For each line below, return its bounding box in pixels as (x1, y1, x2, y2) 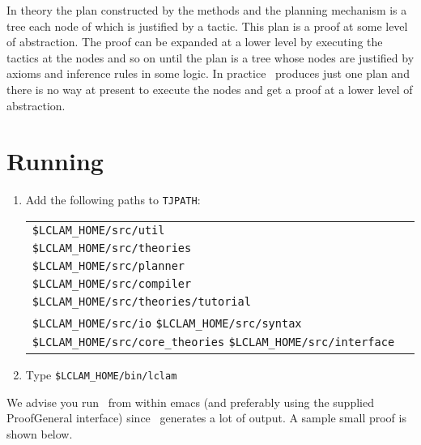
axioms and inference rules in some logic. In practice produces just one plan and (6, 65, 410, 82)
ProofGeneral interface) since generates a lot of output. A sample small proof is (6, 409, 406, 426)
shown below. (6, 425, 73, 442)
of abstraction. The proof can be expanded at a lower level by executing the (6, 33, 383, 50)
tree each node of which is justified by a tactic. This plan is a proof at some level (6, 17, 408, 34)
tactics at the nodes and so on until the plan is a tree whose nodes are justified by (6, 49, 415, 66)
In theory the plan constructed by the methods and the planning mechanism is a (6, 2, 407, 18)
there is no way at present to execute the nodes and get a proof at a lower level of (6, 80, 413, 97)
